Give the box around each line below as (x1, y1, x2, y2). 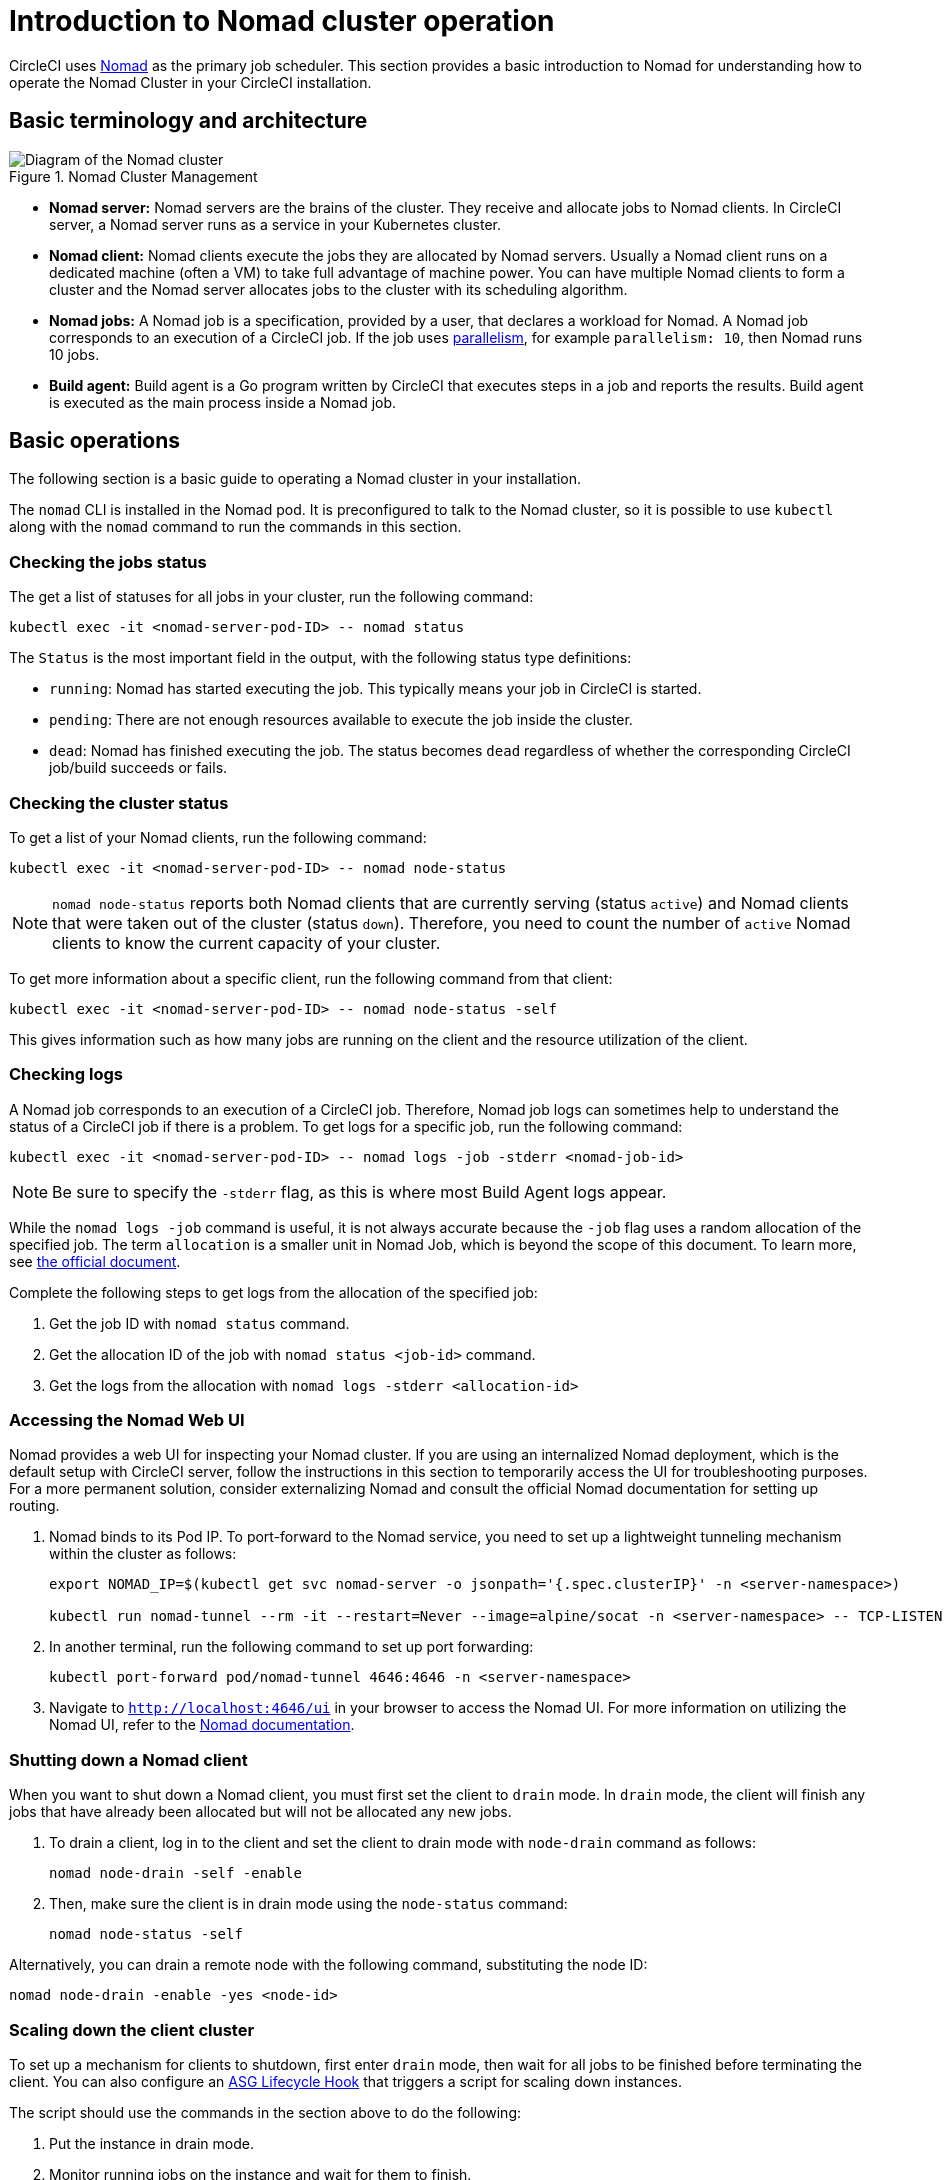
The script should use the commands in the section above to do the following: (9, 2103, 522, 2121)
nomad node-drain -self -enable (49, 1865, 302, 1882)
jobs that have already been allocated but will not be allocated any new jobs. (9, 1803, 512, 1821)
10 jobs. (49, 345, 100, 363)
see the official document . (9, 1252, 181, 1270)
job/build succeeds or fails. (49, 759, 228, 777)
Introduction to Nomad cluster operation (9, 4, 555, 38)
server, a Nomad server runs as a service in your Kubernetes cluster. (49, 215, 502, 233)
